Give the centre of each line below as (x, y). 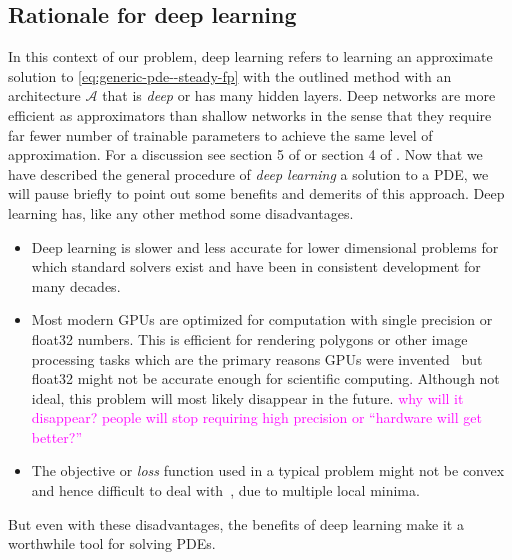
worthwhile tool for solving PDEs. (112, 543)
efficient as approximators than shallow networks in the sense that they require (250, 114)
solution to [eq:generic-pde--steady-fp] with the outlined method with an (230, 75)
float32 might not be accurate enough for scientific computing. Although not (265, 378)
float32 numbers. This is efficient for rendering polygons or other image (249, 338)
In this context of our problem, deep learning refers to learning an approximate (250, 56)
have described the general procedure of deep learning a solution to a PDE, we (248, 173)
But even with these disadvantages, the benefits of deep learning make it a (236, 523)
